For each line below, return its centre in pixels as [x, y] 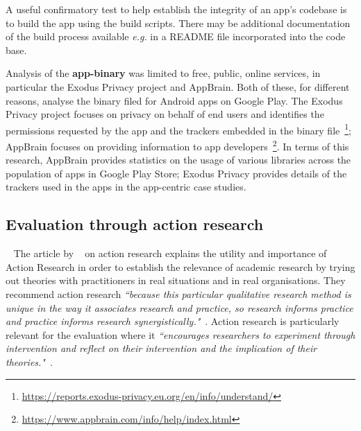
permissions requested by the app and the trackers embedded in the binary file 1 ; [178, 129]
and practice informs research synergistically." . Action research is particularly [173, 321]
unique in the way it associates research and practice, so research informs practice [179, 307]
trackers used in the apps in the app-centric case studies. [126, 187]
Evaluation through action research [135, 224]
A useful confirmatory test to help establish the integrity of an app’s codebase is [176, 9]
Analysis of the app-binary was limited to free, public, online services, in [163, 73]
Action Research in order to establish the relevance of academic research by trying [180, 266]
